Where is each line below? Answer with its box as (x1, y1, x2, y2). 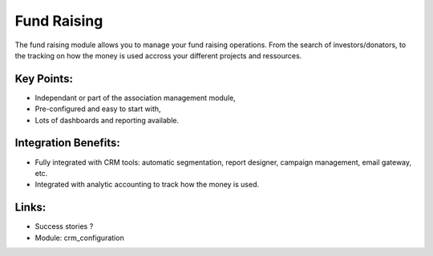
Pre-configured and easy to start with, (34, 104, 161, 114)
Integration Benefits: (14, 136, 120, 150)
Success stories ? (34, 222, 94, 231)
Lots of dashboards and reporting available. (34, 115, 180, 125)
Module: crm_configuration (34, 233, 124, 242)
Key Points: (14, 72, 74, 86)
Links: (14, 201, 47, 214)
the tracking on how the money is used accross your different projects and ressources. (14, 50, 302, 60)
